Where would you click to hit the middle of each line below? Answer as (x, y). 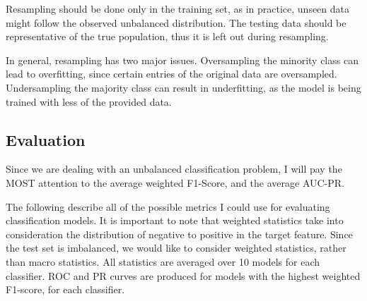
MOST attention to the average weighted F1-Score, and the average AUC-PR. (175, 182)
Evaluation (46, 139)
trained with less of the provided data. (89, 101)
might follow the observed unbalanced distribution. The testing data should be (176, 22)
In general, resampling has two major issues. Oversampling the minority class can (182, 60)
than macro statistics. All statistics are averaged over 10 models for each (163, 261)
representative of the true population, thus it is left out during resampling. (167, 36)
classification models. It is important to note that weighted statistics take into (175, 220)
